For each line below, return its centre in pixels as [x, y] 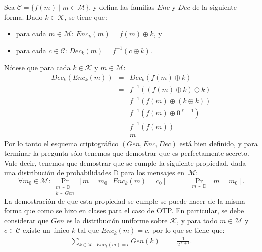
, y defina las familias [122, 7]
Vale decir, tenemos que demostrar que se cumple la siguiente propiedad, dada [125, 163]
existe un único [46, 230]
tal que [88, 230]
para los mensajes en [152, 173]
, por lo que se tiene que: [186, 230]
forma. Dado [23, 16]
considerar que [27, 220]
